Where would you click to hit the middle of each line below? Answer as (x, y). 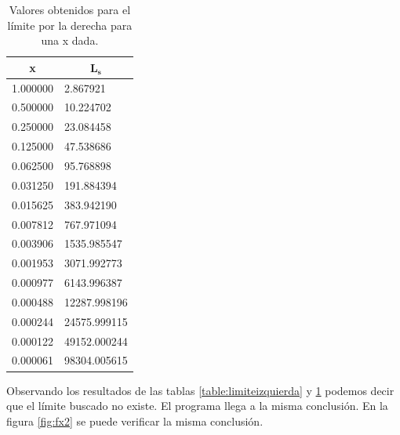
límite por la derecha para (70, 25)
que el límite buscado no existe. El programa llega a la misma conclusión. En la (197, 406)
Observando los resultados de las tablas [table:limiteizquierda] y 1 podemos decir (200, 390)
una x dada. (70, 40)
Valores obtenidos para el (70, 9)
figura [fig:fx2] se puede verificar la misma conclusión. (135, 420)
